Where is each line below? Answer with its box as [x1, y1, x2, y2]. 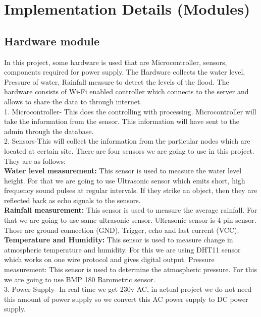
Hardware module [4, 33, 100, 48]
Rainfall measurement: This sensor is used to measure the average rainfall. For [4, 205, 257, 215]
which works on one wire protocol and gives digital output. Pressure [4, 254, 215, 265]
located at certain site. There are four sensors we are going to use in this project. [4, 145, 254, 156]
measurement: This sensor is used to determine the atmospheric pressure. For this [4, 264, 257, 275]
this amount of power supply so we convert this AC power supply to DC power [4, 293, 248, 304]
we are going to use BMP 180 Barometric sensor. [4, 274, 155, 284]
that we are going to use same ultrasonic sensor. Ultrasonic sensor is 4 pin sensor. [4, 215, 256, 225]
